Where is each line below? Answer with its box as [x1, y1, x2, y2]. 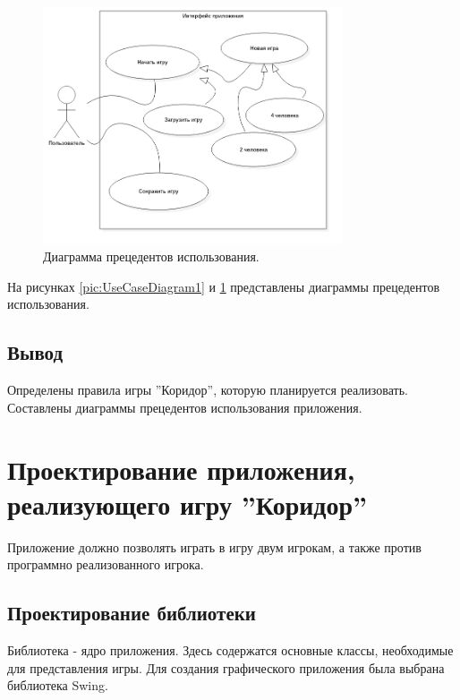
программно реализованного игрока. [7, 555, 204, 574]
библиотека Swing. [7, 676, 108, 695]
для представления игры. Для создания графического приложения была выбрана [7, 658, 445, 677]
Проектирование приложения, [7, 450, 355, 487]
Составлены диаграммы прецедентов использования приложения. [7, 397, 362, 416]
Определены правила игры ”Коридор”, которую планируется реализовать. [7, 380, 408, 399]
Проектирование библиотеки [7, 599, 256, 627]
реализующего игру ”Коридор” [7, 485, 368, 522]
